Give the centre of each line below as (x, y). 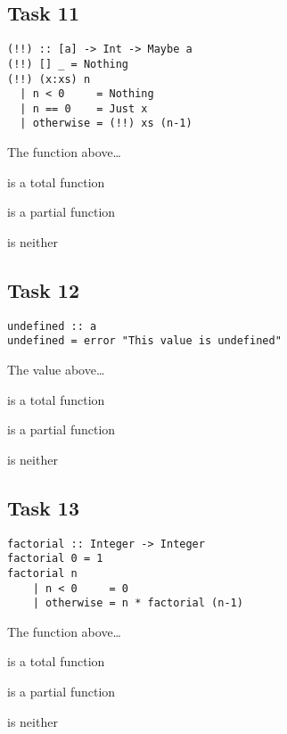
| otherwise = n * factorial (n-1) (138, 603)
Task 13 (43, 507)
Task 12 (43, 289)
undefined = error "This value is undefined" (144, 341)
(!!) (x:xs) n (49, 79)
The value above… (56, 370)
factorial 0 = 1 (55, 559)
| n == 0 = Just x (84, 108)
